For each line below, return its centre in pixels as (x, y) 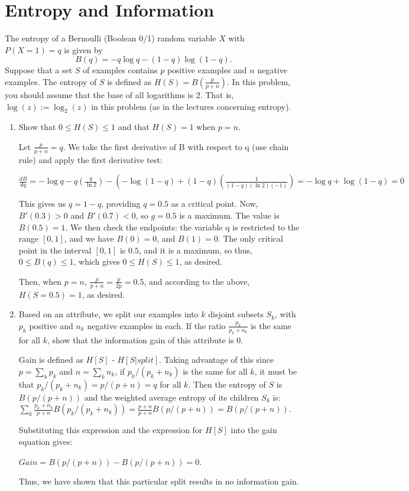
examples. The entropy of (51, 81)
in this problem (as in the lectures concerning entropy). (191, 106)
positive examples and (207, 70)
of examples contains (120, 70)
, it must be (276, 371)
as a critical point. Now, (215, 204)
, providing (121, 204)
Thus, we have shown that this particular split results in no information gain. (159, 481)
